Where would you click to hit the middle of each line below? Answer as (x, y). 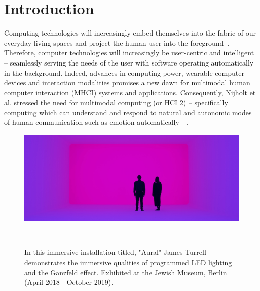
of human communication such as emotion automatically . (96, 122)
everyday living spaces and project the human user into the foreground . (117, 42)
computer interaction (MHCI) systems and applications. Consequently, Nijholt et (130, 92)
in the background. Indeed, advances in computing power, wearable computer (124, 72)
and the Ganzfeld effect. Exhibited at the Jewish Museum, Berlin (126, 272)
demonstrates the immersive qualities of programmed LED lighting (128, 262)
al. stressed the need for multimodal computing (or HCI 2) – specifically (116, 102)
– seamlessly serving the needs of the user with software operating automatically (129, 62)
